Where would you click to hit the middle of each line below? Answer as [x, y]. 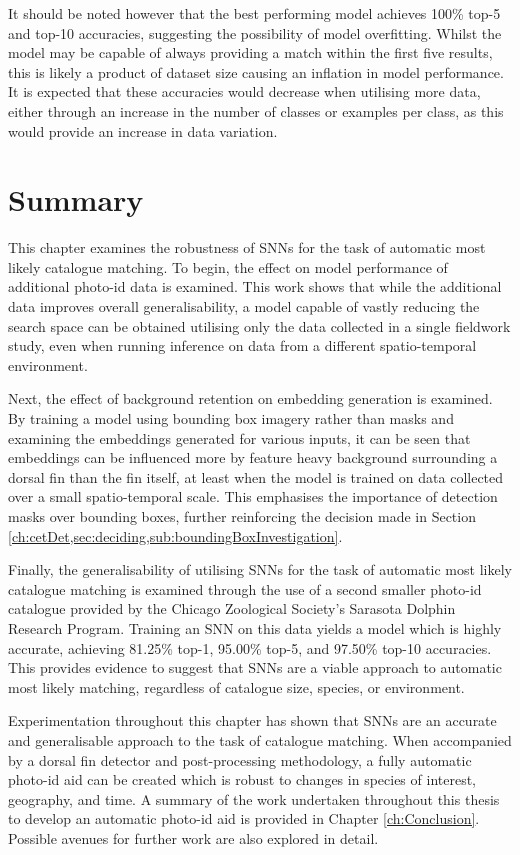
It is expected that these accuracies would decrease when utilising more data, [244, 91]
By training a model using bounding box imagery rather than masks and [231, 418]
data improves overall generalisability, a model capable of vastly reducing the [244, 306]
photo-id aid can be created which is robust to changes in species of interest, [242, 779]
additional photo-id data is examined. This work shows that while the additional [255, 286]
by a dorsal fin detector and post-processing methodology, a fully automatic [240, 759]
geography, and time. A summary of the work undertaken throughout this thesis [254, 798]
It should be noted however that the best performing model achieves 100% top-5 [254, 13]
